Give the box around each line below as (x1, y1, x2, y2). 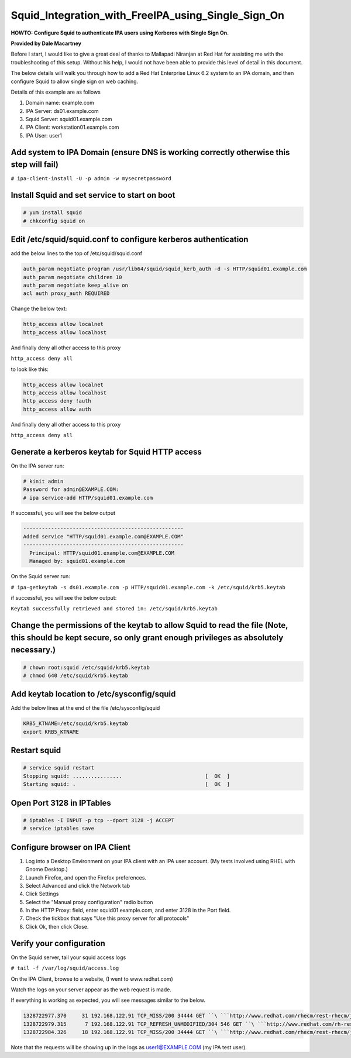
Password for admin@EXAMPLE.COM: (23, 486, 119, 493)
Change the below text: (11, 305, 67, 312)
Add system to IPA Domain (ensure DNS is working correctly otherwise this (11, 147, 290, 157)
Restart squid (11, 746, 61, 755)
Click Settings (25, 890, 59, 898)
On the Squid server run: (11, 573, 70, 580)
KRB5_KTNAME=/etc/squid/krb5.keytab (23, 720, 129, 727)
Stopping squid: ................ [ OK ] (23, 772, 230, 779)
